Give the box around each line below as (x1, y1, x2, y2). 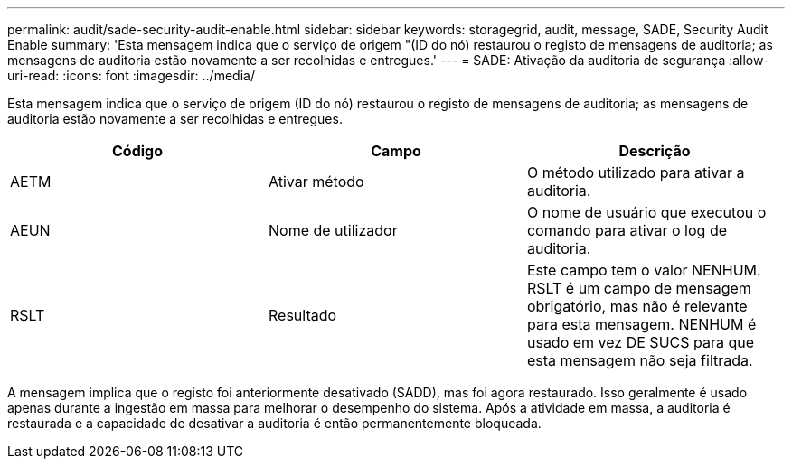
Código (111, 142, 163, 160)
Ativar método (268, 172, 364, 191)
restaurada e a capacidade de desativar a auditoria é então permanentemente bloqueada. (7, 415, 542, 431)
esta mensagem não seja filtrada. (526, 351, 753, 369)
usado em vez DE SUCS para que (526, 333, 755, 351)
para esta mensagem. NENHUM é (526, 315, 757, 333)
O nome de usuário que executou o (526, 203, 767, 221)
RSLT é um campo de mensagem (526, 279, 751, 297)
